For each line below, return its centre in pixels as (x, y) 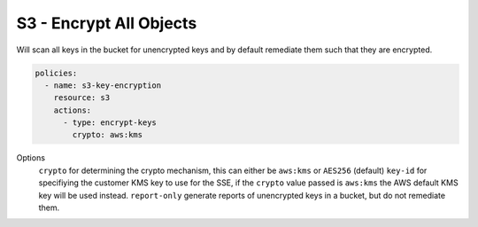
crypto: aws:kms (108, 135)
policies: (56, 73)
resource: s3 (82, 98)
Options (31, 158)
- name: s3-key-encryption (103, 85)
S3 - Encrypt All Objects (107, 23)
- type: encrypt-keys (110, 123)
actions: (73, 110)
